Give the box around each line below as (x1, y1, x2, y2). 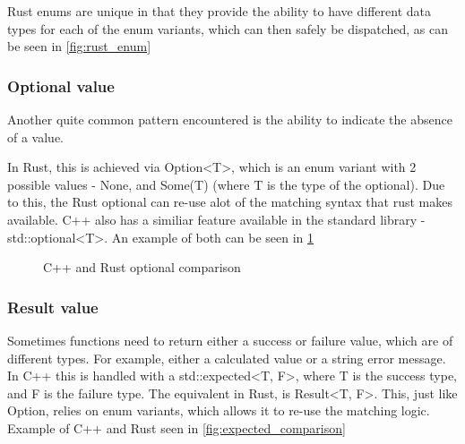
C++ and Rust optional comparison (43, 258, 241, 277)
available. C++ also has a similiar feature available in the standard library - (7, 209, 426, 228)
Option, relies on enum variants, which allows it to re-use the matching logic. (7, 401, 430, 420)
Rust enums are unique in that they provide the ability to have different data (7, 2, 431, 20)
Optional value (7, 74, 115, 97)
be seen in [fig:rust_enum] (7, 37, 151, 55)
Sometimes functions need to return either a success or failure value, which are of (7, 330, 453, 349)
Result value (7, 295, 99, 318)
